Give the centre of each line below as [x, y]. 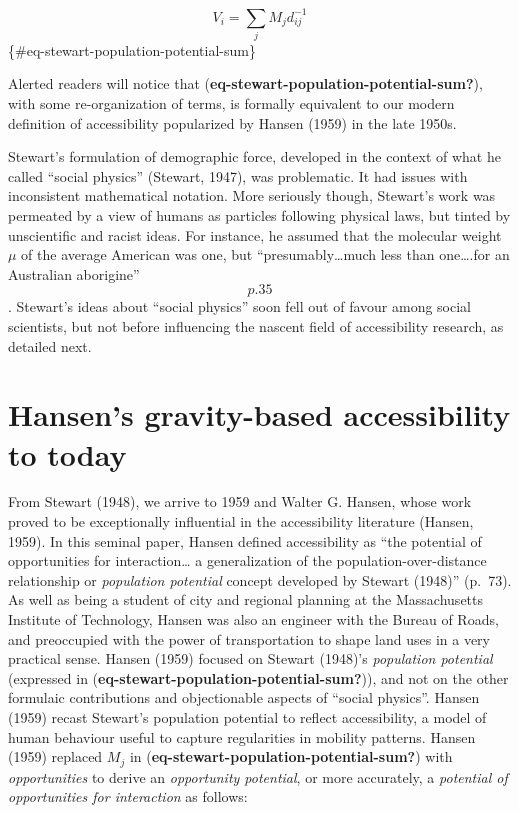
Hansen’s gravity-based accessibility [259, 414]
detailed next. [50, 345]
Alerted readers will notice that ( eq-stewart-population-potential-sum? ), [245, 83]
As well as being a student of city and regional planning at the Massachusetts [246, 599]
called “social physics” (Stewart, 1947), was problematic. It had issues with [238, 175]
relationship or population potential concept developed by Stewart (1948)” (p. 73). [260, 579]
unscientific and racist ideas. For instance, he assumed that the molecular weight [255, 234]
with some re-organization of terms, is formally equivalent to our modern [231, 103]
